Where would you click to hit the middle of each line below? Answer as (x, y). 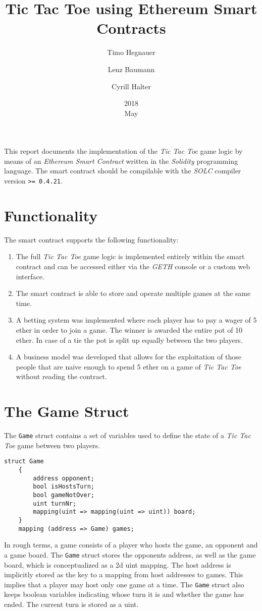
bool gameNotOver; (64, 495)
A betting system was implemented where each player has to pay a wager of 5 (136, 320)
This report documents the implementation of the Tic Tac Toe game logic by (123, 151)
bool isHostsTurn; (64, 487)
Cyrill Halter (131, 86)
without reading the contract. (61, 376)
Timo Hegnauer (131, 52)
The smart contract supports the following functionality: (91, 239)
